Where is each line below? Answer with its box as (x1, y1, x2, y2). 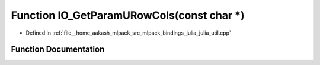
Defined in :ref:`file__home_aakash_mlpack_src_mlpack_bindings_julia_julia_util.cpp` (25, 29, 231, 36)
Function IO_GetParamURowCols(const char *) (11, 9, 245, 22)
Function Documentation (11, 45, 105, 54)
